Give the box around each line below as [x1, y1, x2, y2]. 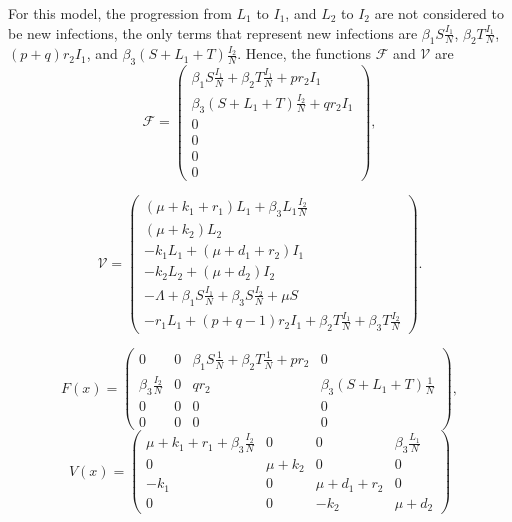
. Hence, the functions [237, 43, 372, 64]
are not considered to [374, 3, 504, 23]
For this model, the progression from [8, 3, 232, 23]
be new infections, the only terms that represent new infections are [8, 22, 418, 43]
